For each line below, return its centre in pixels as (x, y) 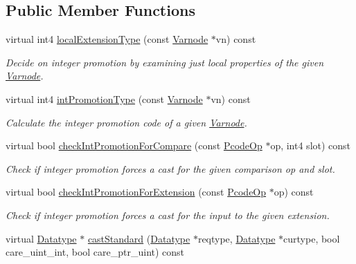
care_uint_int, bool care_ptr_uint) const (95, 252)
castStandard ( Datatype (139, 238)
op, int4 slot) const (311, 145)
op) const (294, 192)
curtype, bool (312, 238)
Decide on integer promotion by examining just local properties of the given (165, 62)
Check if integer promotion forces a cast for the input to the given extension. (168, 215)
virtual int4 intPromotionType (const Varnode (104, 98)
